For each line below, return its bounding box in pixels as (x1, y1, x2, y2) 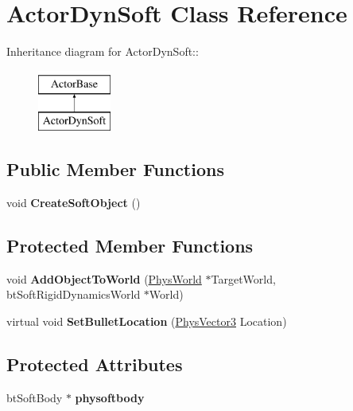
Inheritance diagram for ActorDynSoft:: (6, 43, 199, 60)
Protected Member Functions (6, 233, 254, 258)
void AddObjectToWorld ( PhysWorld (6, 270, 202, 287)
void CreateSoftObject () (6, 194, 141, 211)
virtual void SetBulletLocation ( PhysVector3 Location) (6, 313, 287, 330)
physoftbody (75, 389, 145, 405)
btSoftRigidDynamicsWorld (6, 286, 141, 303)
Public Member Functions (6, 157, 224, 182)
